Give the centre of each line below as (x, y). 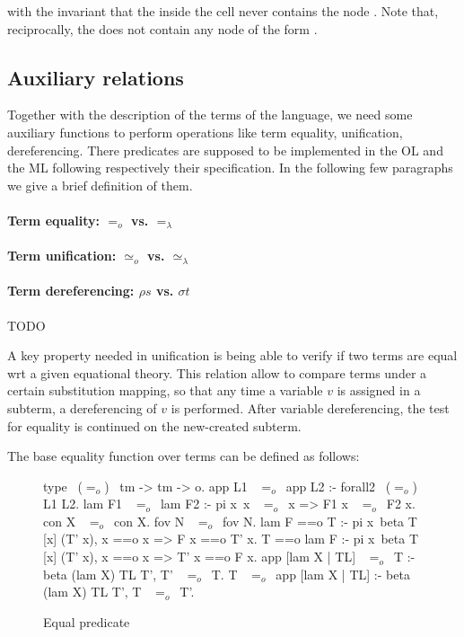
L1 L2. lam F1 (83, 504)
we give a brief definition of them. (100, 185)
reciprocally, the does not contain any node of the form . (162, 28)
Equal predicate (87, 621)
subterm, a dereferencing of (82, 407)
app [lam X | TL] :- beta (343, 574)
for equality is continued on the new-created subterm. (154, 425)
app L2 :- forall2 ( (338, 486)
